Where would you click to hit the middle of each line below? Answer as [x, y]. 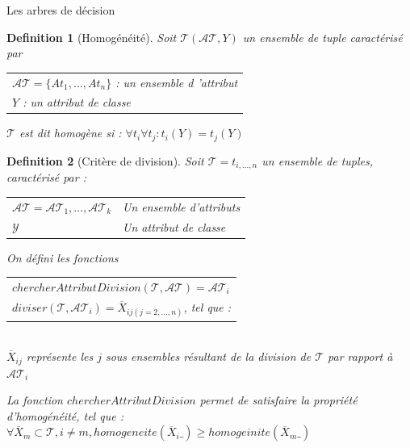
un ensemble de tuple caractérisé [322, 37]
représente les [60, 356]
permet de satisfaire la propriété [278, 400]
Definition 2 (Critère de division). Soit [105, 160]
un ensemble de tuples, [318, 160]
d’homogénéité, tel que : [65, 415]
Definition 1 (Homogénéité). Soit [92, 37]
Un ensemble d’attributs [182, 206]
